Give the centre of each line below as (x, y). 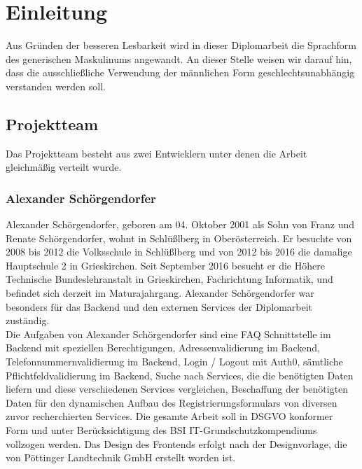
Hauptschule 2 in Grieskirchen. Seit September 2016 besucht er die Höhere (165, 265)
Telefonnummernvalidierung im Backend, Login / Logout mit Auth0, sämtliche (174, 362)
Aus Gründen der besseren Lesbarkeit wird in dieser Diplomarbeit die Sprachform (181, 45)
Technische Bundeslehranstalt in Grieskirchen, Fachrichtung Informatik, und (169, 279)
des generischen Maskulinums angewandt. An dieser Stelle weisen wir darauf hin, (179, 58)
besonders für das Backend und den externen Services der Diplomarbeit (159, 306)
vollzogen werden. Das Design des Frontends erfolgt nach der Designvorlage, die (176, 443)
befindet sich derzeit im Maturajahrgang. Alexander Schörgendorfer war (160, 293)
